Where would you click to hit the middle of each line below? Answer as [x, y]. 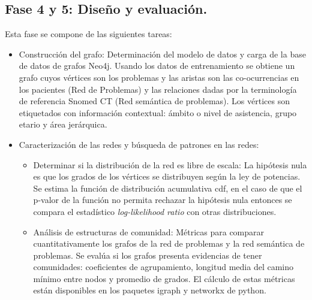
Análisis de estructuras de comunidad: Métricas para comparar [149, 231]
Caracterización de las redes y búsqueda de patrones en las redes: [139, 144]
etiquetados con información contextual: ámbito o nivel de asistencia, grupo [158, 112]
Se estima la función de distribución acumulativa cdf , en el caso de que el [168, 188]
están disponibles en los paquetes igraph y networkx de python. [150, 290]
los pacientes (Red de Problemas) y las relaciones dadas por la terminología [158, 89]
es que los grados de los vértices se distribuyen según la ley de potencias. [167, 176]
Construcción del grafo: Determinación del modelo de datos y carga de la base [162, 54]
